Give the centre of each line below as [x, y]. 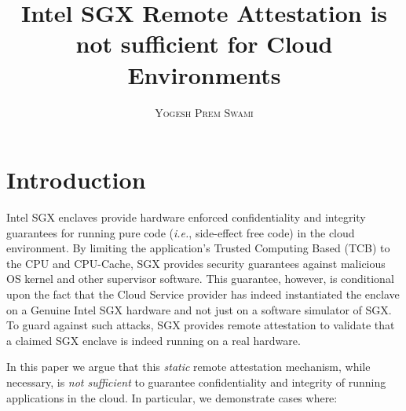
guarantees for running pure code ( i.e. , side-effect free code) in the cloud [181, 232]
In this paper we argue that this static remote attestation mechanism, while [188, 367]
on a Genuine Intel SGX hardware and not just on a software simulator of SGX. [199, 309]
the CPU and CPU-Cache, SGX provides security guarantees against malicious [196, 263]
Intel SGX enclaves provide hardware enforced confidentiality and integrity [186, 217]
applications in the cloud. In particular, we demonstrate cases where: [172, 397]
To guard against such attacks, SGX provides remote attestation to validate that [201, 325]
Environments [204, 74]
